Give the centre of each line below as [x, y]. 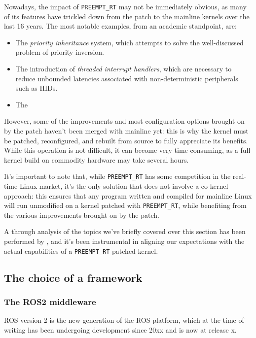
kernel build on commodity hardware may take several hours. [96, 159]
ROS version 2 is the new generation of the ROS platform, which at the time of [124, 320]
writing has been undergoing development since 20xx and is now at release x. [120, 329]
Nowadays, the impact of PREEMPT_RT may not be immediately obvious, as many [125, 6]
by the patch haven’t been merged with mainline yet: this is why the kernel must [126, 131]
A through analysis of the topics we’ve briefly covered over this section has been [125, 231]
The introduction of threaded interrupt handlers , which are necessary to [124, 69]
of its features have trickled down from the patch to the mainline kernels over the [127, 16]
